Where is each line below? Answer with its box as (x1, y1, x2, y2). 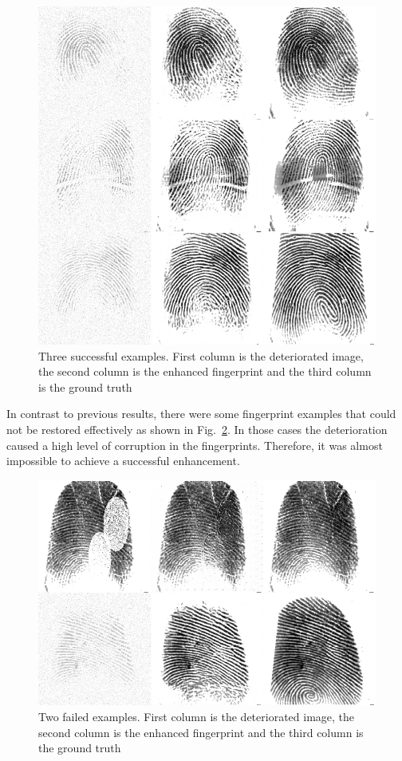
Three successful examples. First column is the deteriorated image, (38, 347, 364, 364)
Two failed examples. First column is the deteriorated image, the (38, 708, 355, 724)
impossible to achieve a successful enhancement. (6, 452, 240, 469)
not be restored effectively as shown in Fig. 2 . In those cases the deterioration (6, 420, 388, 437)
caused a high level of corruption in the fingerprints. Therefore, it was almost (6, 436, 383, 453)
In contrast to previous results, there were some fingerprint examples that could (6, 405, 396, 422)
